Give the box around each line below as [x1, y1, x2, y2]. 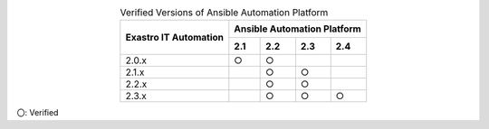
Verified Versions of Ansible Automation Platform [120, 6, 329, 19]
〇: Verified [16, 107, 59, 118]
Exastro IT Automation [125, 32, 225, 44]
